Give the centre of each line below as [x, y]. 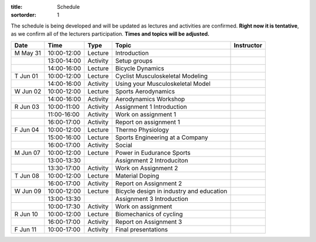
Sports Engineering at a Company [162, 137]
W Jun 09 [28, 191]
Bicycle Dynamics [140, 68]
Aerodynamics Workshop [150, 99]
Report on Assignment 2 [149, 183]
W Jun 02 [28, 91]
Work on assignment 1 [146, 114]
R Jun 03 [27, 106]
